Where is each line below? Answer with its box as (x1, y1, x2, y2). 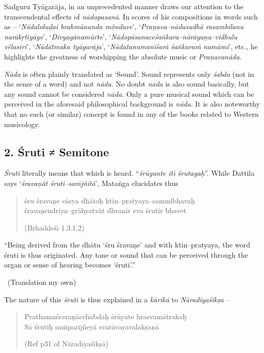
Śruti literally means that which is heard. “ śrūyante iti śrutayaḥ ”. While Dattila (4, 168, 255, 178)
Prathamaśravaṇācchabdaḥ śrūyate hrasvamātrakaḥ (24, 311, 187, 322)
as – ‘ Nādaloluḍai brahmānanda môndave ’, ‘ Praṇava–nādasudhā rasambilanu (4, 21, 244, 32)
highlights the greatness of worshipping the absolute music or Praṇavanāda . (4, 51, 242, 61)
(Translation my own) (7, 277, 76, 287)
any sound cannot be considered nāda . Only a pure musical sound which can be (4, 88, 254, 99)
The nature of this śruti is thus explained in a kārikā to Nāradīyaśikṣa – (4, 294, 230, 304)
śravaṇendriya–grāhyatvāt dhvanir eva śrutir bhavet (24, 205, 187, 216)
